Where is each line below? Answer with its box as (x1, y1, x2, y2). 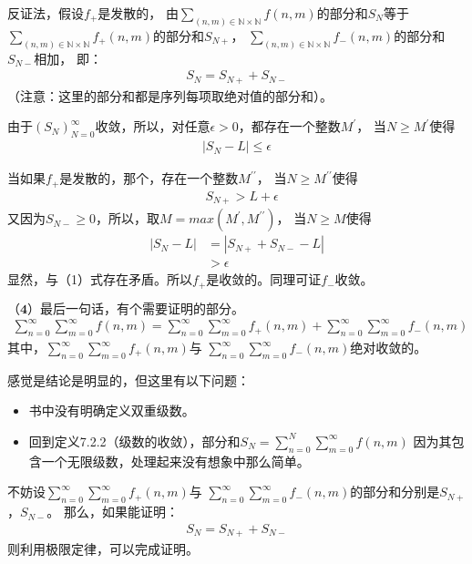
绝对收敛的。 (350, 338, 427, 356)
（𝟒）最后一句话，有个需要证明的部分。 (7, 303, 245, 316)
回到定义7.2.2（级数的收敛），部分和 (28, 431, 241, 450)
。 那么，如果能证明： (46, 502, 179, 521)
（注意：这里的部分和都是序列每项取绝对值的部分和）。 (7, 86, 333, 105)
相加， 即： (34, 48, 102, 67)
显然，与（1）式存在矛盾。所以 (7, 270, 192, 289)
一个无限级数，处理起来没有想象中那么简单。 (41, 451, 310, 470)
